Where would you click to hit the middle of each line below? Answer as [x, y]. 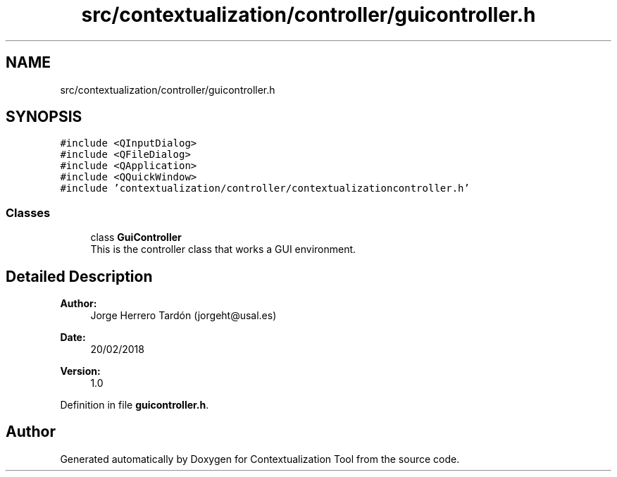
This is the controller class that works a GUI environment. [223, 249]
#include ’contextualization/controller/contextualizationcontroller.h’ [265, 188]
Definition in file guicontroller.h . [135, 405]
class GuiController [136, 237]
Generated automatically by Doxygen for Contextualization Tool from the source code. [260, 459]
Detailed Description [79, 276]
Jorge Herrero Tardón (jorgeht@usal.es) [183, 316]
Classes [28, 212]
